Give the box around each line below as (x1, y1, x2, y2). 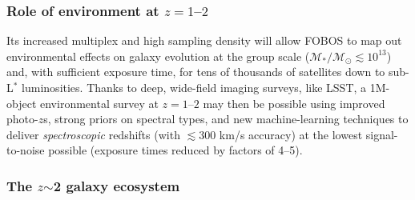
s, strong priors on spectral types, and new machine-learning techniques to (43, 110, 409, 127)
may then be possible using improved (203, 94, 385, 111)
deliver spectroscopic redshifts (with (6, 126, 180, 142)
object (6, 94, 37, 111)
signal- (365, 126, 398, 142)
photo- (6, 110, 38, 127)
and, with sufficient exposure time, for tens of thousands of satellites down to (6, 63, 385, 80)
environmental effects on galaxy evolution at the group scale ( (6, 47, 310, 64)
